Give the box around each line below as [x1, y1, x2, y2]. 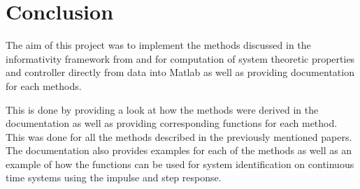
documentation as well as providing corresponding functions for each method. [6, 116, 338, 130]
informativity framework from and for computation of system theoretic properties [6, 51, 355, 66]
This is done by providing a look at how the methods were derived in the [6, 102, 319, 116]
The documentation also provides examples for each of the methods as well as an [6, 143, 352, 158]
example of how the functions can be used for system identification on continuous [6, 156, 354, 171]
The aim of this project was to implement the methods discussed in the [6, 38, 311, 52]
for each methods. [6, 78, 82, 93]
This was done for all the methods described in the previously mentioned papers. [6, 129, 352, 144]
